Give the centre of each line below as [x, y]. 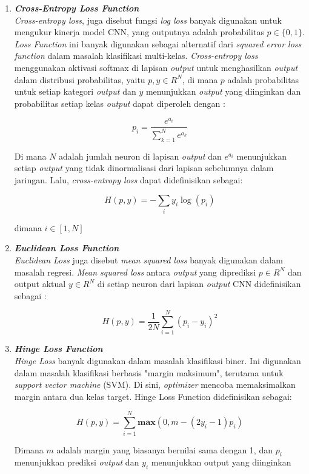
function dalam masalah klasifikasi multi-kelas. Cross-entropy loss [136, 56]
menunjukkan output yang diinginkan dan [223, 91]
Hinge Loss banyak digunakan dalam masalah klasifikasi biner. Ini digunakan [158, 361]
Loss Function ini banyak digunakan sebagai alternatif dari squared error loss [158, 43]
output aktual [40, 284]
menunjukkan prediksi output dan [77, 462]
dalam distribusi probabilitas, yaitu [80, 79]
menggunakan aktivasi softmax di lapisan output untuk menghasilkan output [156, 67]
